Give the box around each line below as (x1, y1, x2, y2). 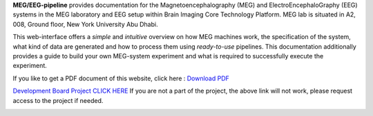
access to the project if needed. (12, 96, 104, 104)
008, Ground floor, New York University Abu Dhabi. (12, 20, 158, 28)
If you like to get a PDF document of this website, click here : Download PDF (12, 74, 229, 82)
